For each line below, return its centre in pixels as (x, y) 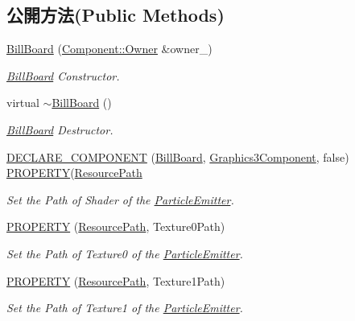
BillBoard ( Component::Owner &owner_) (109, 49)
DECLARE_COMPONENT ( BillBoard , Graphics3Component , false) (178, 156)
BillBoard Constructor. (63, 75)
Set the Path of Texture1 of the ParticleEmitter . (125, 308)
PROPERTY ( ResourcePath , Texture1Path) (116, 280)
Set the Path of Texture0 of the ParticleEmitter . (125, 253)
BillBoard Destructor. (60, 129)
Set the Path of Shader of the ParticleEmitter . (120, 199)
